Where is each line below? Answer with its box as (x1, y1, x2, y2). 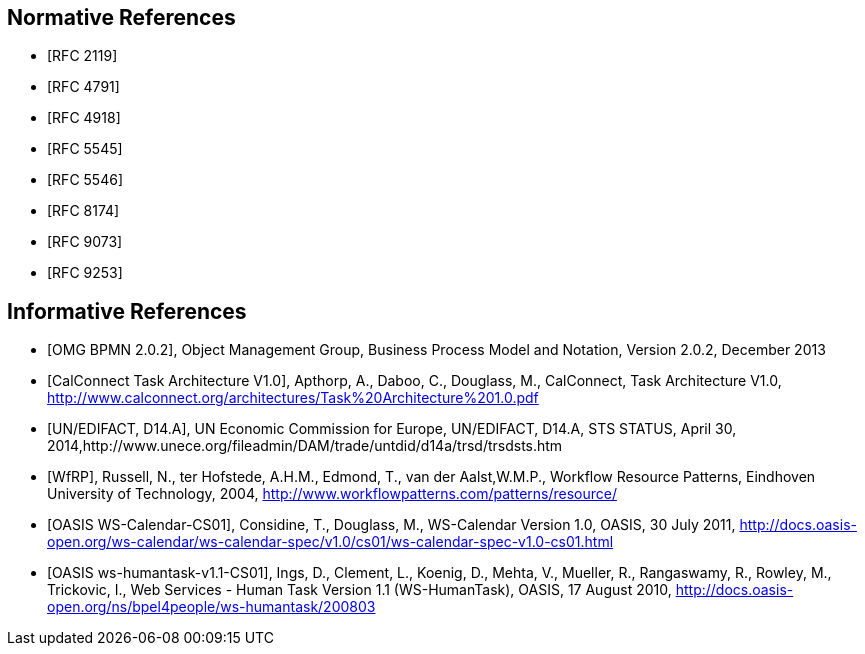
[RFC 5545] (47, 140, 123, 158)
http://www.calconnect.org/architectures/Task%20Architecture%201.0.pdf (47, 389, 539, 407)
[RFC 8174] (47, 202, 120, 220)
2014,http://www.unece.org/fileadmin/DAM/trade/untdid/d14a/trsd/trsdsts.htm (47, 437, 563, 455)
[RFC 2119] (47, 47, 118, 65)
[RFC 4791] (47, 78, 120, 96)
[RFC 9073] (47, 233, 123, 251)
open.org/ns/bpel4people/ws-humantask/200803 (47, 598, 376, 616)
